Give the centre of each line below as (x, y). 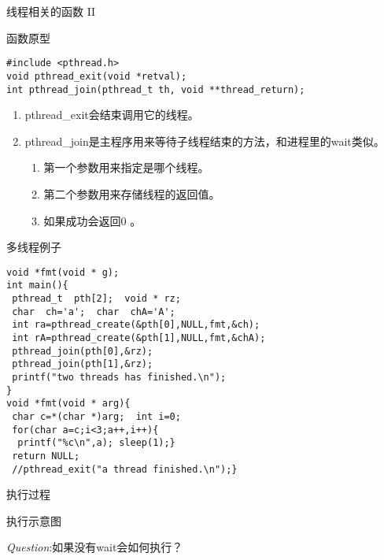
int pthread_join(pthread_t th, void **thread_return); (156, 89)
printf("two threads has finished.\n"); (119, 377)
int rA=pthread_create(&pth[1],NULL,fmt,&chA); (139, 338)
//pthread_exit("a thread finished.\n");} (125, 469)
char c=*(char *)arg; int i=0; (96, 416)
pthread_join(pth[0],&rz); (83, 351)
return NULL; (46, 456)
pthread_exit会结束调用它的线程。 (112, 115)
